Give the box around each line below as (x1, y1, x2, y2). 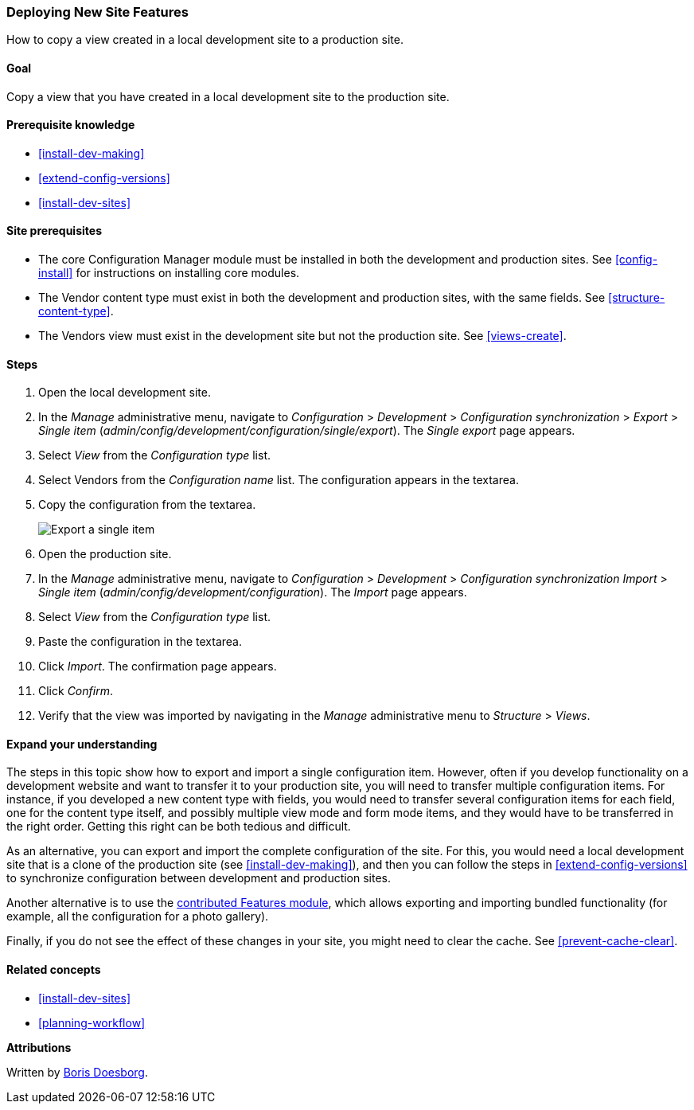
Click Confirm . (38, 684, 113, 698)
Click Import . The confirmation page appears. (38, 659, 277, 674)
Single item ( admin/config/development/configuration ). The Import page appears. (38, 585, 467, 600)
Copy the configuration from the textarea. (38, 498, 256, 512)
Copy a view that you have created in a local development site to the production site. (6, 89, 450, 104)
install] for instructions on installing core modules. (38, 266, 300, 280)
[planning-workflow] (38, 1015, 146, 1030)
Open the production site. (38, 547, 172, 561)
